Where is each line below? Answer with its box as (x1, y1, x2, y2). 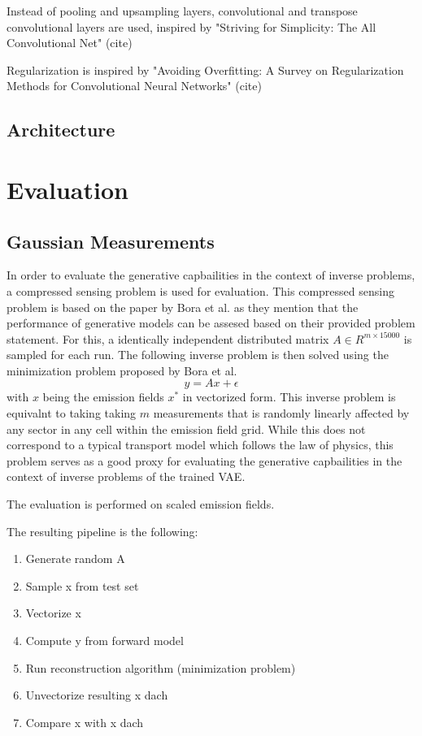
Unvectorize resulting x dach (25, 686, 168, 704)
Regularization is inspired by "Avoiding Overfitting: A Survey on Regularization (7, 61, 404, 78)
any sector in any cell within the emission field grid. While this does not (7, 420, 366, 437)
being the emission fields (42, 388, 164, 405)
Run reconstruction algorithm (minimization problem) (25, 659, 296, 676)
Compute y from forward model (25, 632, 184, 649)
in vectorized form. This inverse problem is (182, 388, 396, 405)
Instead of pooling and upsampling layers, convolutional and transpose (7, 2, 358, 19)
